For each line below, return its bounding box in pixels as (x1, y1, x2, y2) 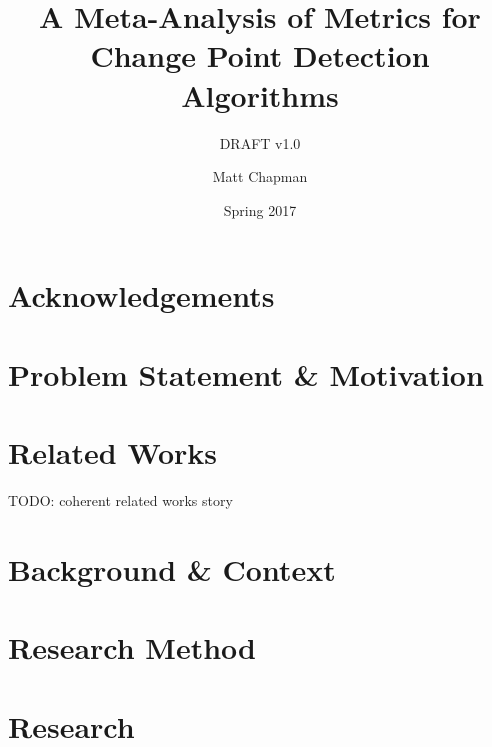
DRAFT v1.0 (219, 132, 301, 153)
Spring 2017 (223, 199, 297, 220)
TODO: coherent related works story (8, 489, 233, 510)
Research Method (8, 627, 256, 668)
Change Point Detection (90, 35, 430, 76)
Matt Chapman (212, 166, 308, 187)
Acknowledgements (8, 275, 275, 316)
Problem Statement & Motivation (8, 353, 484, 394)
